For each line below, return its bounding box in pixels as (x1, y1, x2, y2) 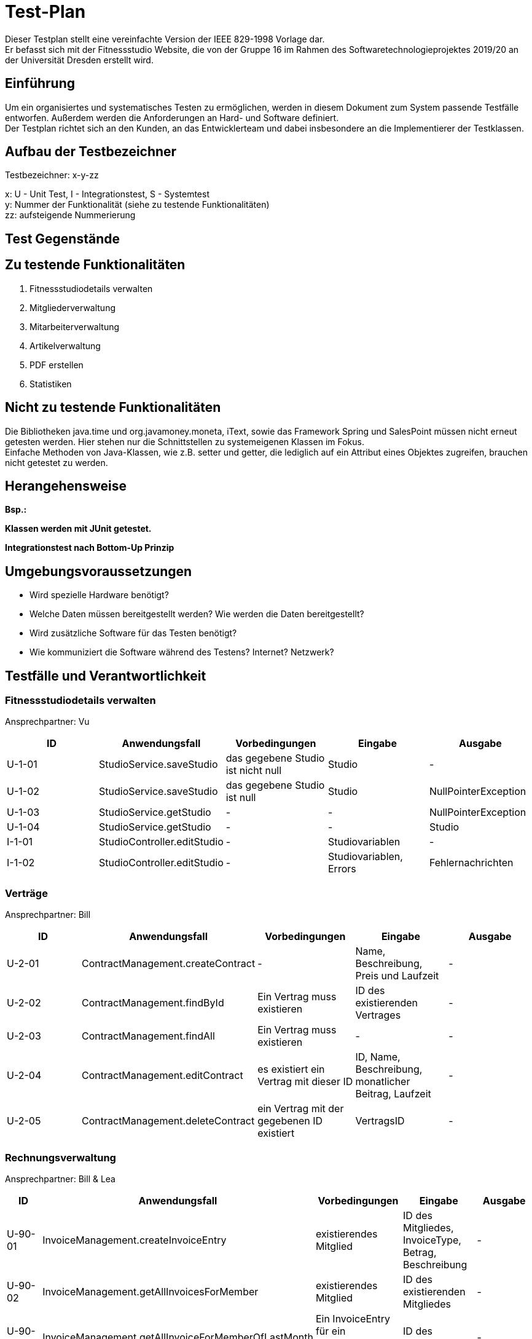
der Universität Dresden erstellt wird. (5, 54, 154, 65)
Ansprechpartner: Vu (5, 716, 90, 727)
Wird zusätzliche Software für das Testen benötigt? (29, 628, 237, 639)
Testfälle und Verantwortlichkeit (5, 668, 206, 684)
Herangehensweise (5, 478, 127, 494)
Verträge (5, 887, 48, 899)
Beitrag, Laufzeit (355, 1088, 431, 1100)
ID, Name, (355, 1051, 401, 1064)
